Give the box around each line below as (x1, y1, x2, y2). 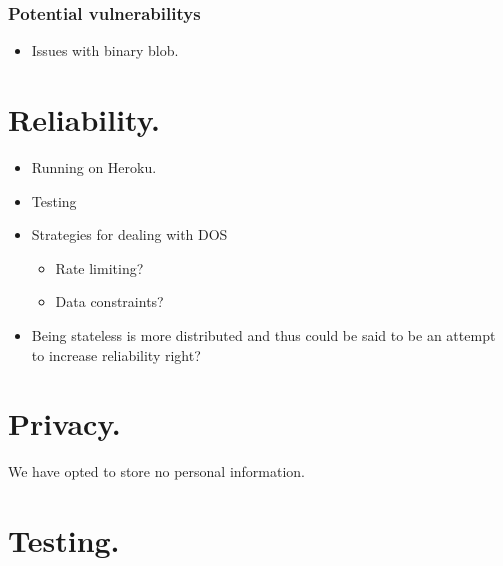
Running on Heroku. (31, 156, 157, 177)
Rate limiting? (55, 257, 144, 278)
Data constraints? (55, 291, 164, 312)
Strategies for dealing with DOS (31, 224, 228, 245)
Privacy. (8, 403, 121, 444)
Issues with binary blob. (31, 40, 179, 61)
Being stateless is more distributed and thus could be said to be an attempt (31, 324, 496, 345)
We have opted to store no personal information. (8, 461, 306, 482)
